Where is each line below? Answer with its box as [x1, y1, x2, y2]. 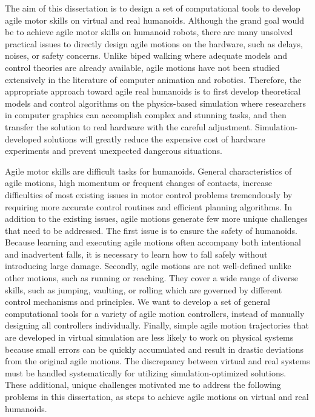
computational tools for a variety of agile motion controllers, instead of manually [5, 307, 305, 319]
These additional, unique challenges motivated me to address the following [5, 378, 281, 391]
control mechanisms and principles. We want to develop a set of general [5, 295, 270, 308]
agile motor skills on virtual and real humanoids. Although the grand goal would [5, 13, 304, 26]
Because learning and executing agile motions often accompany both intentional [5, 236, 301, 249]
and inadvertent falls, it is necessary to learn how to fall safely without [5, 247, 268, 260]
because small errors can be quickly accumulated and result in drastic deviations [5, 342, 303, 355]
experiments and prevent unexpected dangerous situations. [5, 144, 223, 157]
